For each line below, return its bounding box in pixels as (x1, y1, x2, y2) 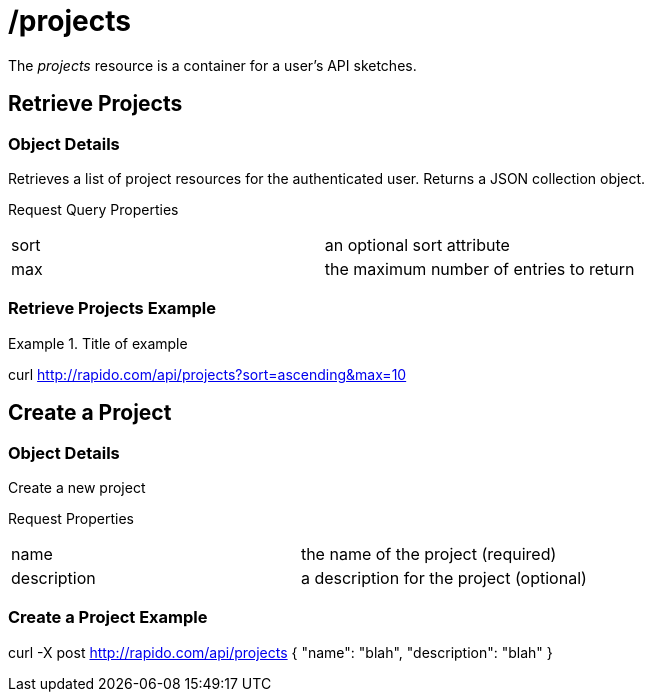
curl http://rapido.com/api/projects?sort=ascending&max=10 (8, 365, 407, 383)
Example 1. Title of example (8, 334, 188, 352)
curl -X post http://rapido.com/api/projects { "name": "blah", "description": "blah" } (8, 643, 553, 661)
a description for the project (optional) (300, 567, 587, 588)
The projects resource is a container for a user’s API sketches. (8, 56, 417, 74)
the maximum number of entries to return (324, 258, 635, 279)
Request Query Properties (8, 200, 179, 218)
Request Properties (8, 509, 135, 527)
